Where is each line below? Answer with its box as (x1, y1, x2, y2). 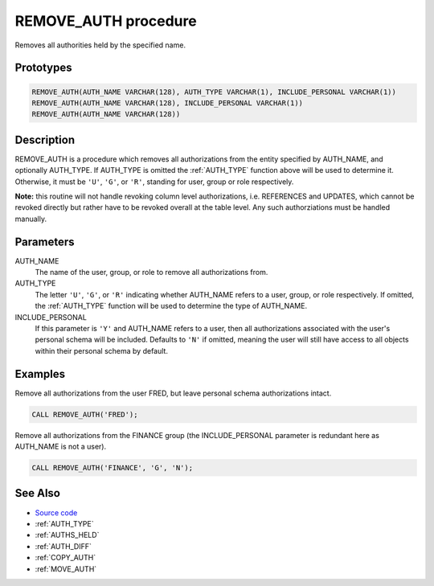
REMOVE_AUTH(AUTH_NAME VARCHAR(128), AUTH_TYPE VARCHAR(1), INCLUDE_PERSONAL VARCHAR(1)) (31, 87, 397, 96)
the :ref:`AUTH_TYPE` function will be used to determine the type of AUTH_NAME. (35, 301, 308, 311)
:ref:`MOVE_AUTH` (35, 563, 97, 574)
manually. (14, 214, 47, 223)
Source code (35, 507, 78, 518)
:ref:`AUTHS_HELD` (35, 531, 100, 540)
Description (14, 133, 76, 146)
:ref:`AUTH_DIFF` (35, 541, 92, 551)
